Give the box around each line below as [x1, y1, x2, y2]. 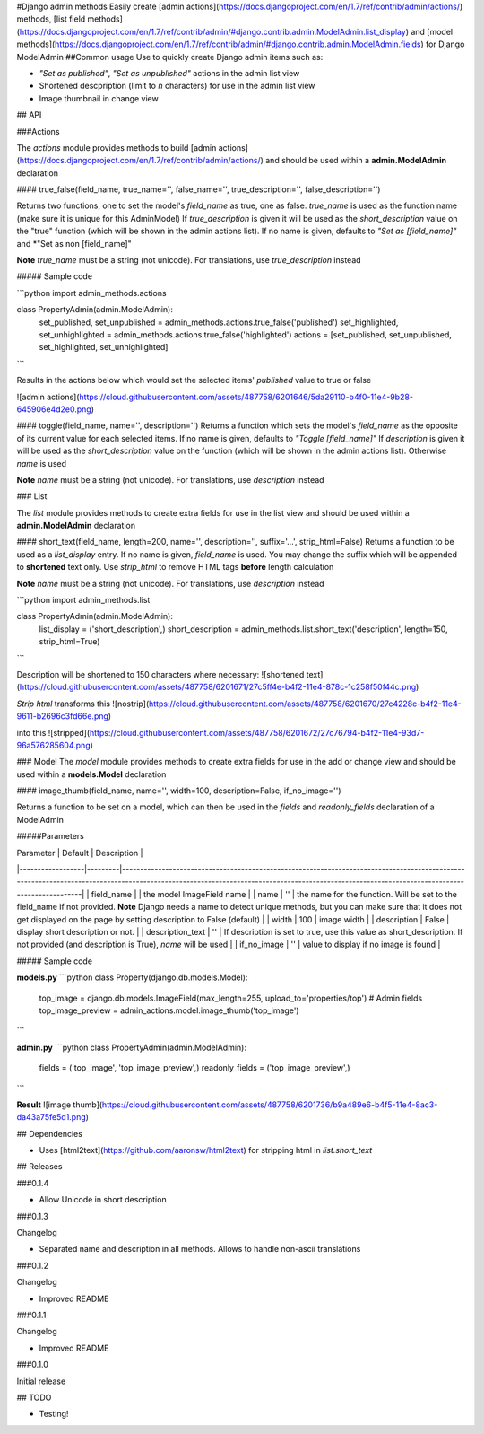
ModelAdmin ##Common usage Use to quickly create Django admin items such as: [16, 51, 324, 62]
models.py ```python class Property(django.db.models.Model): [16, 972, 248, 983]
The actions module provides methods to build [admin [16, 142, 217, 153]
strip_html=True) [39, 636, 100, 647]
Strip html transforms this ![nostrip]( [16, 698, 150, 709]
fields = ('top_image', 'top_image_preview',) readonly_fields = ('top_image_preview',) [39, 1062, 350, 1073]
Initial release [16, 1376, 66, 1386]
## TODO [16, 1392, 52, 1403]
